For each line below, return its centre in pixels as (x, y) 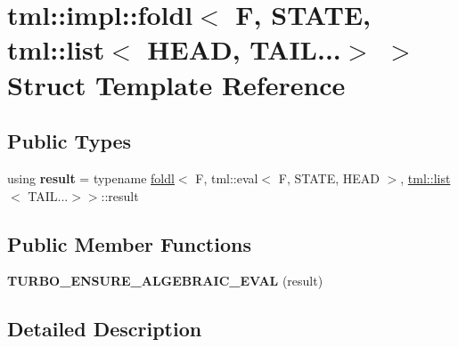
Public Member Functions (129, 243)
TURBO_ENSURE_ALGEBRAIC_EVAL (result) (165, 281)
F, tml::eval (227, 178)
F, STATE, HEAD (329, 178)
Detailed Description (105, 329)
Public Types (70, 141)
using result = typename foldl (91, 178)
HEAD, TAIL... (244, 49)
